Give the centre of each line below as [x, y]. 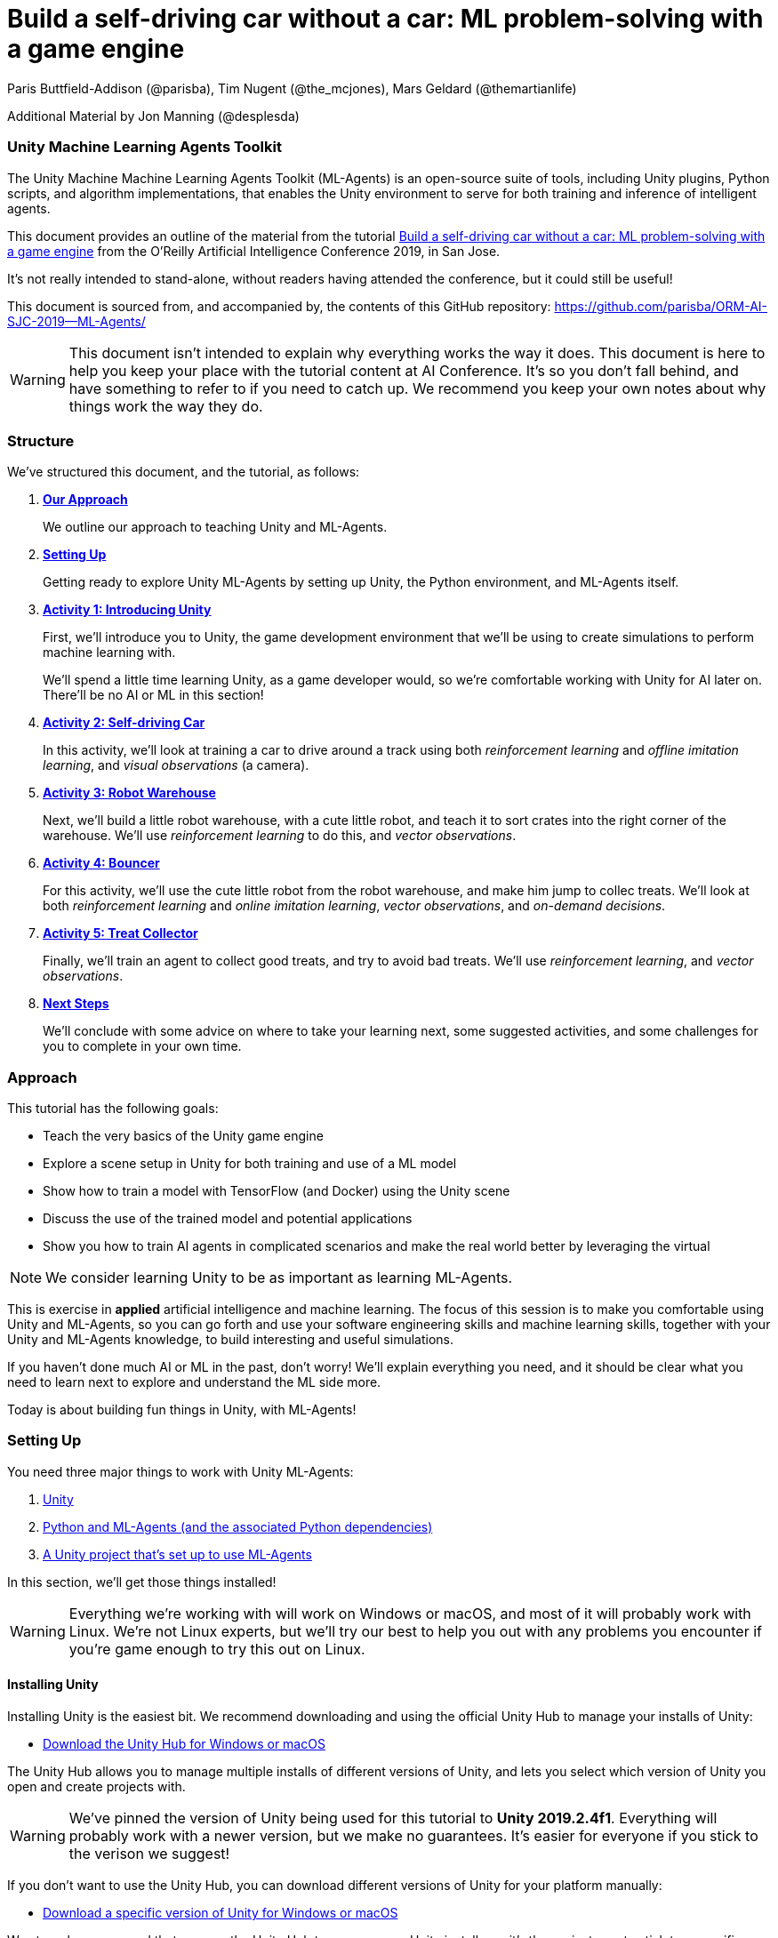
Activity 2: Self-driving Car [124, 723]
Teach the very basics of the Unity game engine [183, 1136]
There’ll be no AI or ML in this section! [153, 695]
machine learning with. [109, 653]
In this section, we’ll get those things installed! [142, 1582]
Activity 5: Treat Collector [120, 933]
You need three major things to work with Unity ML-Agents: [180, 1471]
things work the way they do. [166, 406]
